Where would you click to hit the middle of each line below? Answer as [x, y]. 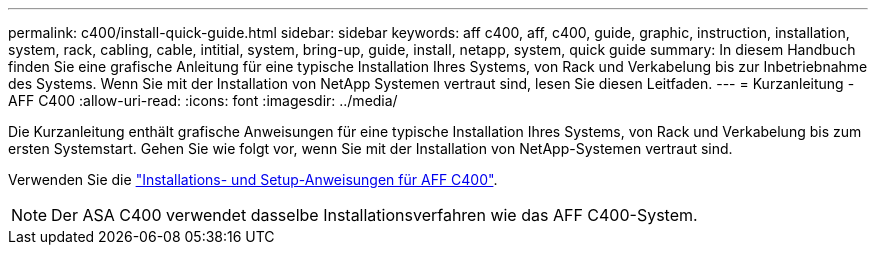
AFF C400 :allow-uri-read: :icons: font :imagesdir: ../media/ [203, 100]
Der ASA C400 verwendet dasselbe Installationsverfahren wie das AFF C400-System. [374, 215]
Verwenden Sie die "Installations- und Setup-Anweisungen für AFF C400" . [253, 179]
